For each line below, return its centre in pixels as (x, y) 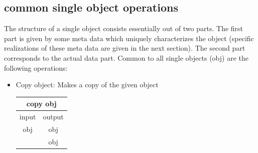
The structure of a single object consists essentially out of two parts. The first (124, 28)
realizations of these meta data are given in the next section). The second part (125, 48)
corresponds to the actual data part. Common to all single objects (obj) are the (126, 57)
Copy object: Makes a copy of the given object (87, 85)
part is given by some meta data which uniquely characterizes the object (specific (129, 38)
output (53, 117)
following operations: (36, 67)
